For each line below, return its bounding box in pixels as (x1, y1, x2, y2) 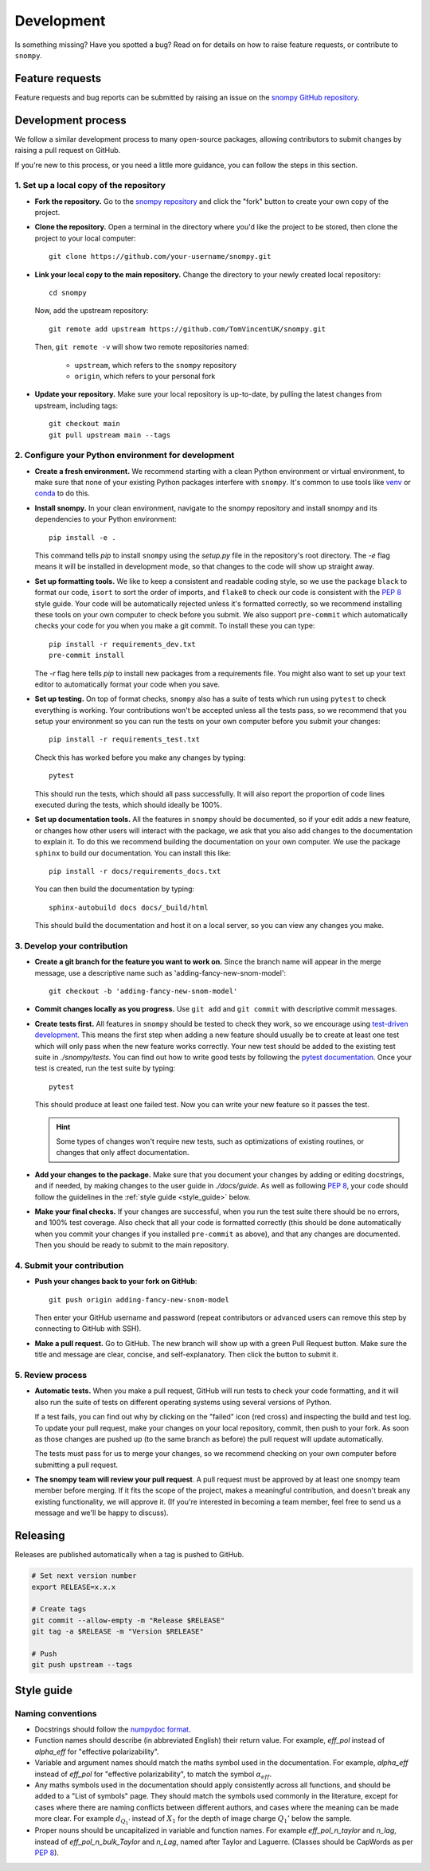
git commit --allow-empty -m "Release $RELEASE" (31, 1615, 225, 1625)
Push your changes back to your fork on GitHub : (34, 1277, 197, 1286)
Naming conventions (14, 1708, 97, 1719)
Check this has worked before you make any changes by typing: (34, 753, 246, 762)
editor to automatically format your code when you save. (34, 679, 221, 689)
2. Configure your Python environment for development (14, 450, 235, 461)
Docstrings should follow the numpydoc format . (34, 1724, 191, 1734)
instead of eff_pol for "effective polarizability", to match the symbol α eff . (34, 1769, 272, 1780)
